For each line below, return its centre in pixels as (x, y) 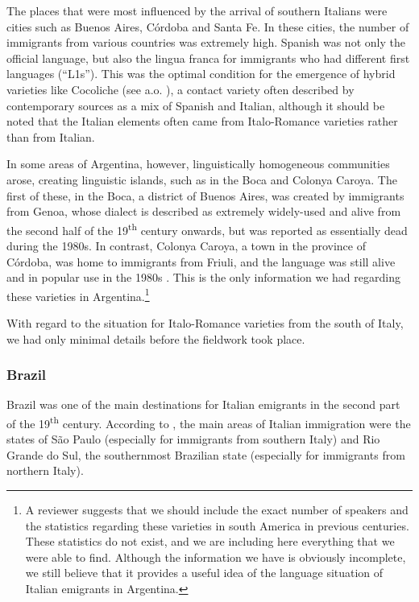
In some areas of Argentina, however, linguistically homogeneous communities (198, 164)
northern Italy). (45, 470)
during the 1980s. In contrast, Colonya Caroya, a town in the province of (186, 245)
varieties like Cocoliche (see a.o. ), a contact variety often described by (180, 89)
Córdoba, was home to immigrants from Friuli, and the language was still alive (201, 261)
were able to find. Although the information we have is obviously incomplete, (216, 557)
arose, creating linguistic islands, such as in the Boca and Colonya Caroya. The (202, 179)
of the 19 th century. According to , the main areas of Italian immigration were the (209, 422)
